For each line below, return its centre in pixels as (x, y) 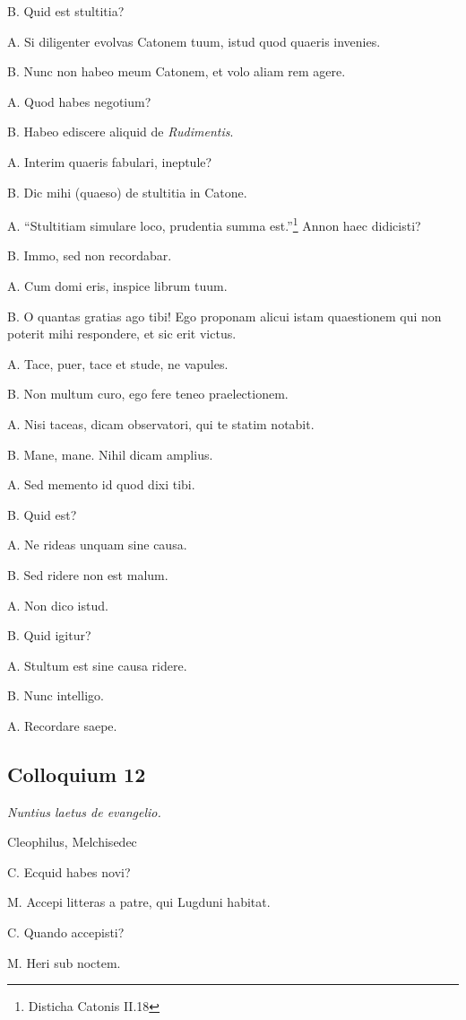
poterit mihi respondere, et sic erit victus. (122, 334)
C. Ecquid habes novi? (69, 871)
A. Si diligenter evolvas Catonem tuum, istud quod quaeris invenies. (194, 41)
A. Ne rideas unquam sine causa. (97, 545)
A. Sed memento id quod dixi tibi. (101, 484)
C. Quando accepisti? (66, 932)
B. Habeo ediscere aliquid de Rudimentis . (121, 132)
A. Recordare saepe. (62, 725)
